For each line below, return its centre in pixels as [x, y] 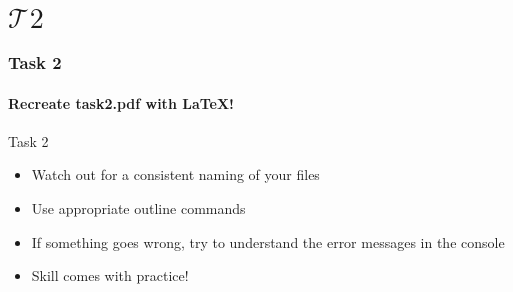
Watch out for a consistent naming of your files [175, 174]
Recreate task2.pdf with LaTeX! [121, 102]
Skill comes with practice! [110, 275]
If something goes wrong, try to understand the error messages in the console [268, 241]
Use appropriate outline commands [138, 208]
